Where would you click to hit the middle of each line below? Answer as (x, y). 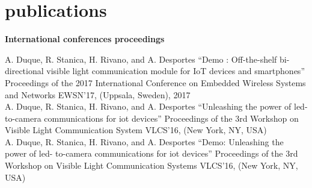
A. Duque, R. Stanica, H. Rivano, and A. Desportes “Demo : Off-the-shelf (141, 59)
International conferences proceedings (85, 39)
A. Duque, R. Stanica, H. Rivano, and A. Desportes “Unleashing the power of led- (156, 106)
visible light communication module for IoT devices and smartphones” (176, 71)
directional (24, 71)
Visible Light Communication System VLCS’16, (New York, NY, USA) (136, 130)
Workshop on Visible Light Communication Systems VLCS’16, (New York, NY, (151, 165)
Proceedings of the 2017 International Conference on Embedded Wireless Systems (155, 82)
